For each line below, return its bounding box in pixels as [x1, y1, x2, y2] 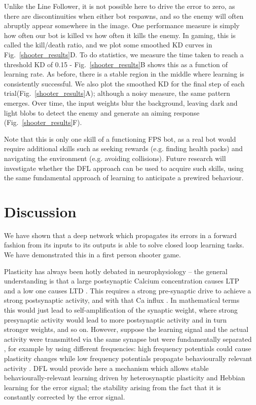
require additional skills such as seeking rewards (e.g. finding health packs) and [4, 143, 243, 154]
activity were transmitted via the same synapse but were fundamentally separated [4, 333, 252, 344]
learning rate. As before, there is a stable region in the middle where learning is [4, 69, 245, 79]
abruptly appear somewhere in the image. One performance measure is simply [4, 20, 240, 31]
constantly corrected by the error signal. [4, 392, 125, 402]
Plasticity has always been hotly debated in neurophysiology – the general [4, 266, 228, 276]
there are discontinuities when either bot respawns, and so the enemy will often [4, 10, 244, 21]
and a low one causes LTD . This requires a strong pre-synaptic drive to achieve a [4, 285, 252, 295]
